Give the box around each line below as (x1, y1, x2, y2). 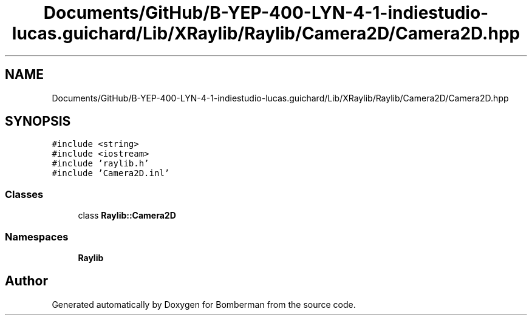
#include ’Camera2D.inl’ (52, 168, 170, 179)
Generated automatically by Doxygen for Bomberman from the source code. (52, 299, 356, 310)
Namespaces (5, 230, 69, 243)
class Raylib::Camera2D (78, 210, 176, 221)
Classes (5, 188, 44, 200)
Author (5, 273, 48, 289)
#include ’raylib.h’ (52, 158, 149, 169)
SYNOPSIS (5, 114, 71, 129)
